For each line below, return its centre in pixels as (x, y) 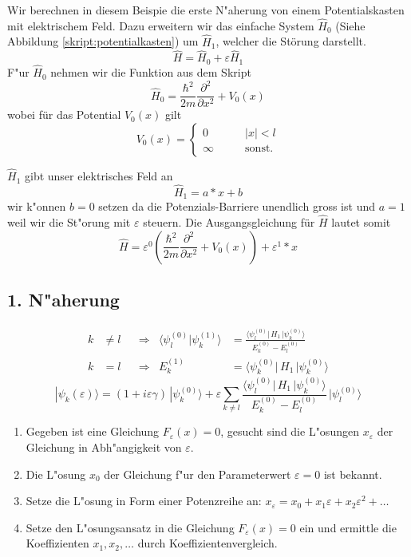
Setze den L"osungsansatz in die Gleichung (130, 527)
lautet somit (361, 222)
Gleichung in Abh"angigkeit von (104, 446)
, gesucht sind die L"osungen (290, 431)
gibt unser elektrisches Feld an (99, 176)
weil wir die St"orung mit (69, 222)
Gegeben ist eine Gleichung (93, 431)
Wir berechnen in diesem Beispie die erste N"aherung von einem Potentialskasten (206, 10)
